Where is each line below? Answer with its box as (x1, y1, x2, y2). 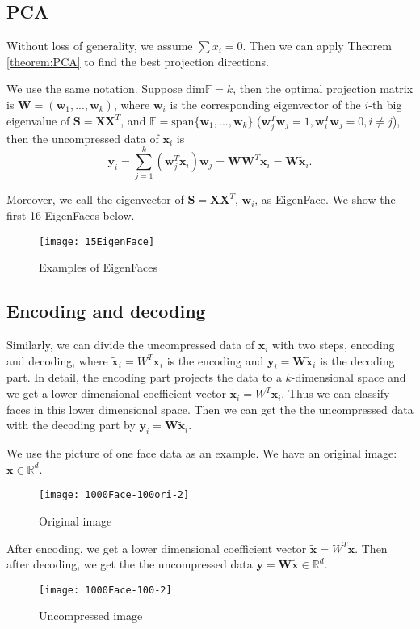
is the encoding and (166, 352, 264, 369)
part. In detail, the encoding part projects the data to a (6, 369, 282, 386)
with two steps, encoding (272, 336, 395, 353)
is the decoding (320, 352, 395, 369)
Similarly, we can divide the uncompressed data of (6, 336, 255, 353)
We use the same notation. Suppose (6, 80, 183, 97)
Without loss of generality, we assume (6, 37, 193, 54)
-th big (368, 95, 402, 112)
